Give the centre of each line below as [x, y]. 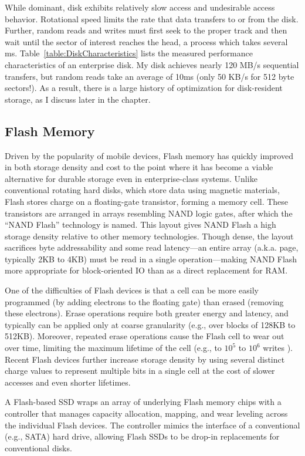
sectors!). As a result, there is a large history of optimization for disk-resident [144, 88]
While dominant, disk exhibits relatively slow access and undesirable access [140, 7]
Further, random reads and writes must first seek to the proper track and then [146, 30]
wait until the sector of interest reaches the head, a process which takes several [146, 41]
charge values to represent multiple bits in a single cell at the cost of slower [140, 371]
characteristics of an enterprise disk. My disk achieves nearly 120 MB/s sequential [152, 64]
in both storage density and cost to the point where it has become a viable [139, 167]
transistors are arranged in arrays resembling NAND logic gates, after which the [149, 213]
